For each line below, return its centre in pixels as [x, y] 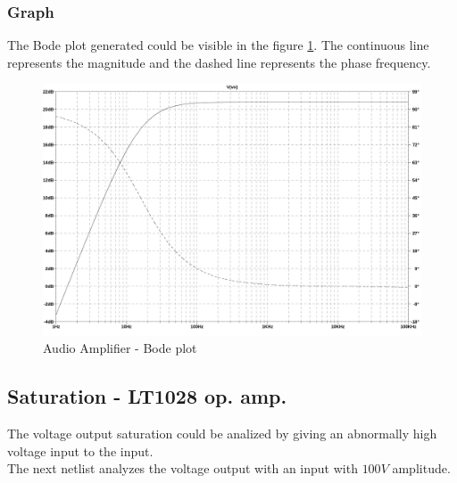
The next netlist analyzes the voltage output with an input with [183, 468]
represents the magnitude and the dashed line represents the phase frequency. [219, 62]
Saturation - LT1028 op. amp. [147, 396]
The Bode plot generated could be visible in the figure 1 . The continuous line [218, 45]
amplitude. [421, 468]
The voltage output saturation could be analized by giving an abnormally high [222, 434]
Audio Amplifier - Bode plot [120, 348]
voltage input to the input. [80, 450]
